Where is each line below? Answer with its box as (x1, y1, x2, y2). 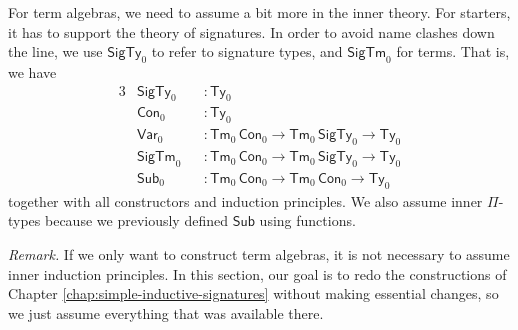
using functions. (259, 210, 356, 231)
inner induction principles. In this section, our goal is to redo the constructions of (8, 263, 507, 284)
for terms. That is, (396, 41, 510, 62)
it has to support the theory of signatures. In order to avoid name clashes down (8, 21, 495, 42)
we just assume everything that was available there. (8, 302, 324, 323)
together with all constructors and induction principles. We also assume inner (8, 190, 483, 211)
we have (8, 61, 57, 82)
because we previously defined (45, 210, 228, 231)
